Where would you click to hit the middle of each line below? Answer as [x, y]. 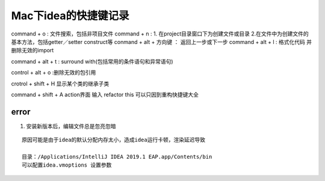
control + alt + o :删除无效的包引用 [54, 73]
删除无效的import [32, 51]
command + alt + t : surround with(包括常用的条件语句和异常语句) [92, 61]
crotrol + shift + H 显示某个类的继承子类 [60, 84]
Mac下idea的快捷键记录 [70, 16]
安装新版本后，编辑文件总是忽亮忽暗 [71, 126]
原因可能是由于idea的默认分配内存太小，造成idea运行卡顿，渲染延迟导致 [114, 140]
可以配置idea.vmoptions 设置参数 [67, 165]
